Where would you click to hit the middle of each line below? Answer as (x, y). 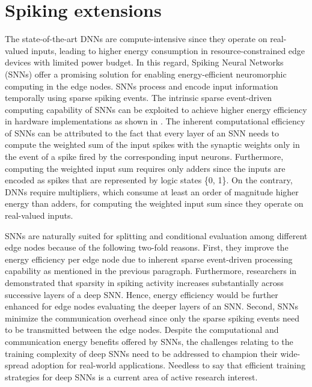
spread (17, 365)
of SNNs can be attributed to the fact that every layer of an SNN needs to (142, 133)
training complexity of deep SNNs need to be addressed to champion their (141, 353)
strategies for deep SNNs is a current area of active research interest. (131, 376)
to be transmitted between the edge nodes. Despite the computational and (142, 330)
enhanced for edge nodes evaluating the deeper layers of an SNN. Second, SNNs (152, 306)
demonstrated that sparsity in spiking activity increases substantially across (144, 282)
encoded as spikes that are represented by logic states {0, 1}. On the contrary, (149, 180)
